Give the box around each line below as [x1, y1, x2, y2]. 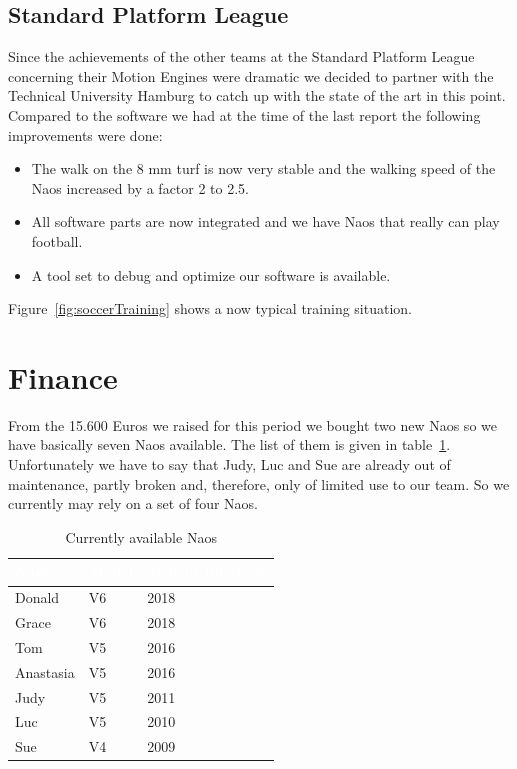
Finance [8, 356, 118, 397]
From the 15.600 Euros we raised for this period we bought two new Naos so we [8, 414, 497, 435]
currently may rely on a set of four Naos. [8, 493, 258, 514]
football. [31, 230, 83, 251]
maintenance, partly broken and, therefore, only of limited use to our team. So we [8, 473, 510, 494]
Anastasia [15, 661, 75, 682]
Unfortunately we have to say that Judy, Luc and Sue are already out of [8, 454, 451, 475]
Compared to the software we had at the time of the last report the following [8, 104, 481, 125]
